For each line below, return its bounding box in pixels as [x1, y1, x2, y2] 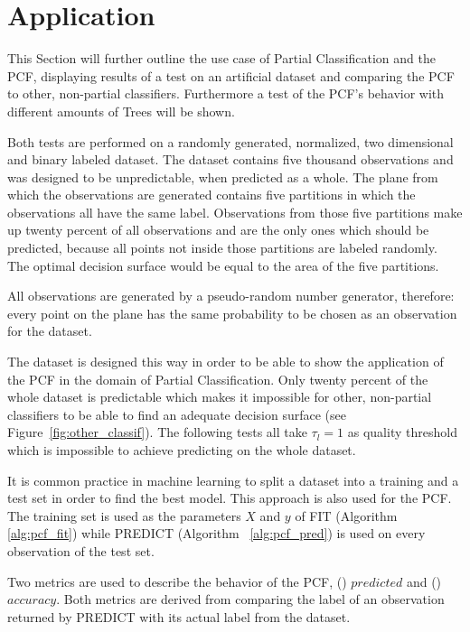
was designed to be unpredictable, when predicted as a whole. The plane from [7, 167, 438, 186]
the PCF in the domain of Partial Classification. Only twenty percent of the [7, 369, 428, 388]
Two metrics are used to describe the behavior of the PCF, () [7, 572, 347, 590]
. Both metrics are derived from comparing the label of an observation [56, 590, 445, 609]
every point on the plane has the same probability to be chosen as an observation [7, 303, 457, 322]
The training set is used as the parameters [7, 506, 241, 525]
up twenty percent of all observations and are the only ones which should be [7, 220, 429, 239]
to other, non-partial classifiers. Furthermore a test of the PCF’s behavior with [7, 84, 445, 103]
